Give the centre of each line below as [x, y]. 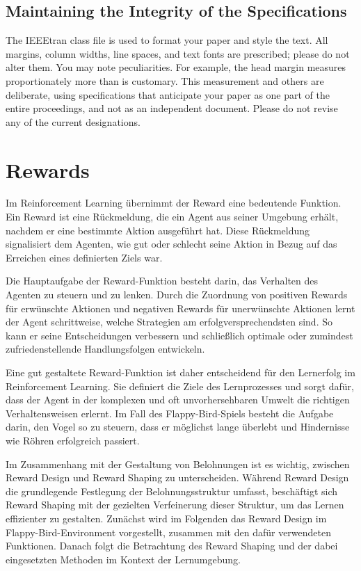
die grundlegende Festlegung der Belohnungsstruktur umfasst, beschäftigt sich [172, 491]
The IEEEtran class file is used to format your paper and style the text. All [167, 40]
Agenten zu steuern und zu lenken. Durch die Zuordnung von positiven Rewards [177, 295]
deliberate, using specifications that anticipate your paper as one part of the [168, 94]
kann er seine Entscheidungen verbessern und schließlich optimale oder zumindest [179, 335]
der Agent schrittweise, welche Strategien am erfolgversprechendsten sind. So [169, 322]
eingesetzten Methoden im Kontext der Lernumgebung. [123, 559]
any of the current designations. [73, 121]
